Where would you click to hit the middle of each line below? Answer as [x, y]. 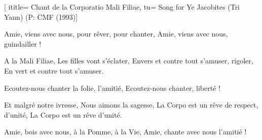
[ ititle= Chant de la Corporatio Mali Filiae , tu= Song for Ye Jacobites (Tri [122, 7]
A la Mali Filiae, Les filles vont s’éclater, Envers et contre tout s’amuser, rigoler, [129, 61]
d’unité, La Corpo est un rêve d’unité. [63, 114]
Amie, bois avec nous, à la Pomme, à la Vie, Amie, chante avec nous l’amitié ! [125, 132]
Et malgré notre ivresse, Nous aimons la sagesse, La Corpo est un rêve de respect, [131, 105]
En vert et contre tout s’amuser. [54, 70]
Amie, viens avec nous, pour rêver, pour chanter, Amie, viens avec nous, [116, 34]
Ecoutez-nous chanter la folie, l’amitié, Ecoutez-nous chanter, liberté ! [112, 87]
